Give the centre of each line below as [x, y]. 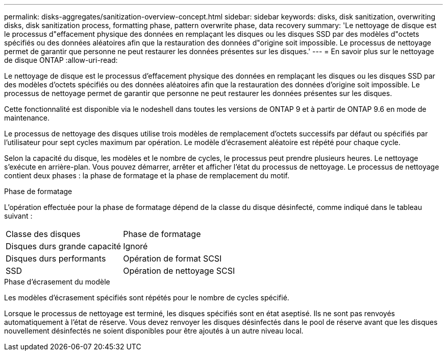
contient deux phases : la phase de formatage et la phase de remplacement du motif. [147, 175]
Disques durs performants [56, 258]
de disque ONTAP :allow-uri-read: [61, 60]
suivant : [18, 216]
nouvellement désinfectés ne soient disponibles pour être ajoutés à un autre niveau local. [154, 331]
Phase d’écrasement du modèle [57, 282]
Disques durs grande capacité [64, 246]
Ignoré [135, 246]
